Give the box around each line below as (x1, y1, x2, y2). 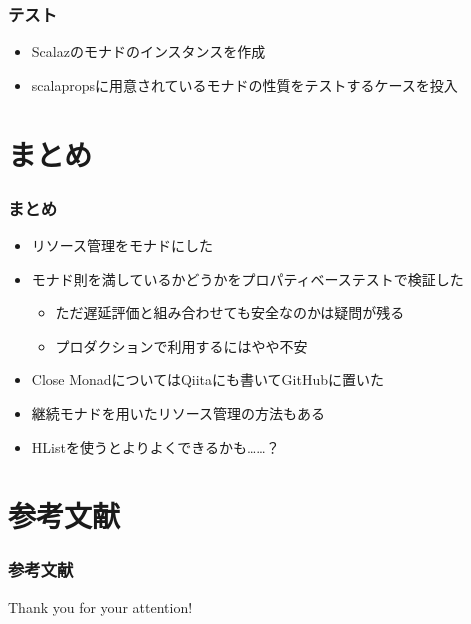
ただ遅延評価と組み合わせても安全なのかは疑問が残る (55, 302, 405, 323)
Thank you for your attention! (8, 596, 193, 617)
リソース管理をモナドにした (31, 235, 214, 255)
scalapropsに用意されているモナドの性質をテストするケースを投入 (31, 74, 458, 95)
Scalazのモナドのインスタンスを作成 (31, 41, 266, 62)
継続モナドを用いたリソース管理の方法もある (31, 402, 326, 423)
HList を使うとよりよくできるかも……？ (31, 436, 280, 457)
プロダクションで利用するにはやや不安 (55, 335, 308, 356)
